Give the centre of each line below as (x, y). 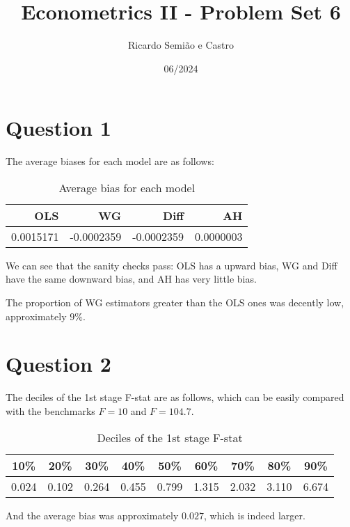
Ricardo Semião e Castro (181, 45)
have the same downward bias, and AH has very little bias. (131, 279)
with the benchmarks (50, 410)
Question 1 (58, 128)
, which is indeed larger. (254, 515)
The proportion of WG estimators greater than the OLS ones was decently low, (175, 302)
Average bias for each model (127, 187)
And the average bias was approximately (92, 515)
